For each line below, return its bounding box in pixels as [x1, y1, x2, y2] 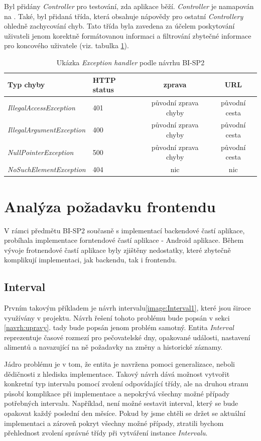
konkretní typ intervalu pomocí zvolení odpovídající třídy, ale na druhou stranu [4, 378, 248, 389]
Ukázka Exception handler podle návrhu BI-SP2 [56, 57, 205, 67]
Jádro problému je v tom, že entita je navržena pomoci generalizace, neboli [4, 359, 235, 369]
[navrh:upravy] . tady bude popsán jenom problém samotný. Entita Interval [4, 322, 234, 333]
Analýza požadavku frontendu [4, 196, 216, 216]
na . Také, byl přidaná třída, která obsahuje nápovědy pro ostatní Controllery [4, 11, 243, 21]
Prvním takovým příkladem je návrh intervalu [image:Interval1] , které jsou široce [4, 303, 251, 313]
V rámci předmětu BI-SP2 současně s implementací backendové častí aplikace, [4, 225, 245, 235]
